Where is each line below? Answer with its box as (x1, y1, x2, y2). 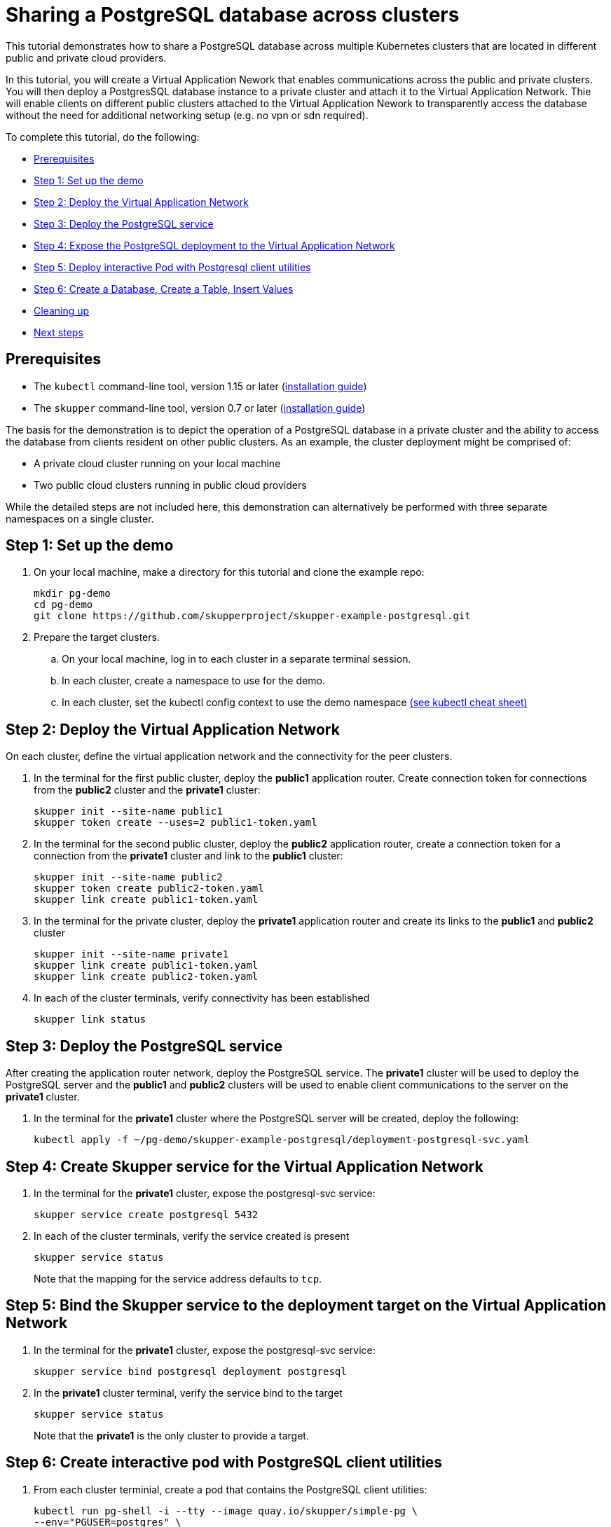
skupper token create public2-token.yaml (34, 883, 264, 894)
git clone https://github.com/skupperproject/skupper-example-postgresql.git (34, 610, 471, 622)
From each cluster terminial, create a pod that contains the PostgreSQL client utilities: (34, 1483, 427, 1495)
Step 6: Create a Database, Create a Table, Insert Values (34, 282, 294, 295)
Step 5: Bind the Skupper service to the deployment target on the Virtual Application (6, 1297, 607, 1315)
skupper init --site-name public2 (34, 871, 223, 883)
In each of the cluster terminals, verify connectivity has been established (34, 992, 370, 1004)
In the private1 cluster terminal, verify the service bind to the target (34, 1386, 343, 1399)
